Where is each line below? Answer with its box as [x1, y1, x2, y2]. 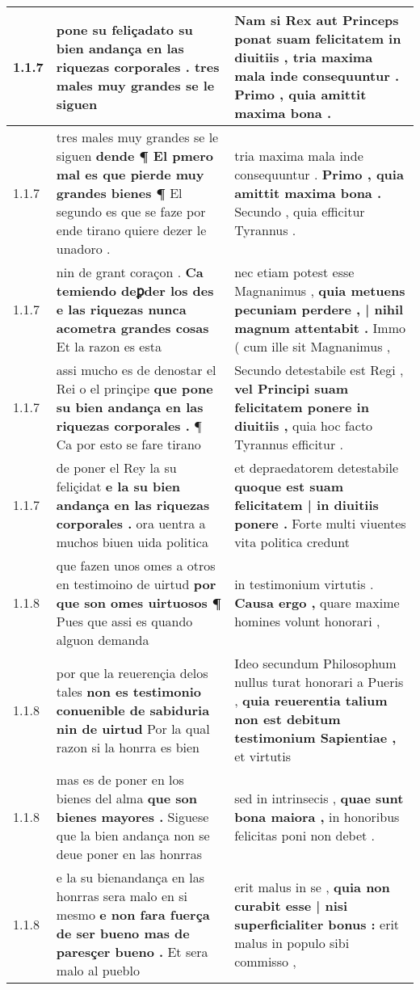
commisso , [234, 951, 296, 971]
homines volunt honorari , [234, 612, 380, 630]
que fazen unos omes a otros [56, 556, 216, 575]
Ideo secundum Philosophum [234, 654, 397, 672]
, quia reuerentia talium [234, 691, 388, 710]
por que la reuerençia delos [56, 663, 208, 682]
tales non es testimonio [56, 681, 201, 701]
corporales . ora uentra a [56, 514, 206, 533]
